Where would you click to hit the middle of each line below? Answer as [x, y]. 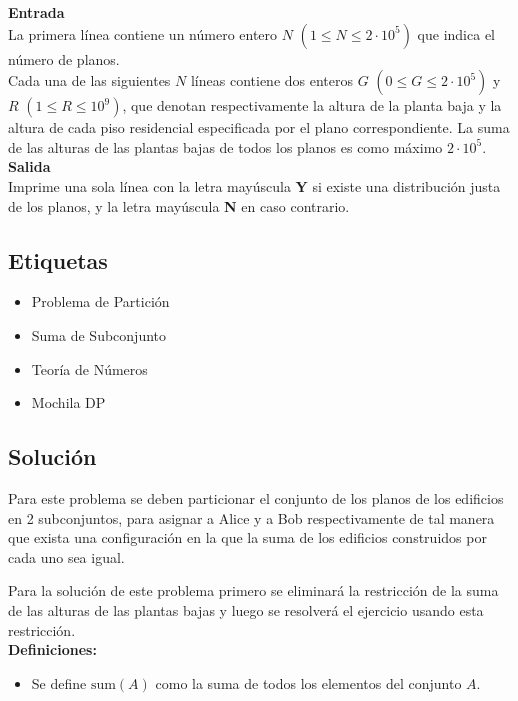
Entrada [36, 12]
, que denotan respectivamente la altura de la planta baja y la [312, 105]
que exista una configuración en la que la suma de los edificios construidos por [247, 537]
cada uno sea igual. [66, 556]
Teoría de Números [89, 368]
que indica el [456, 33]
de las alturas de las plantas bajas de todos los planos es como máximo [225, 146]
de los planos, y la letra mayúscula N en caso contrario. [179, 205]
